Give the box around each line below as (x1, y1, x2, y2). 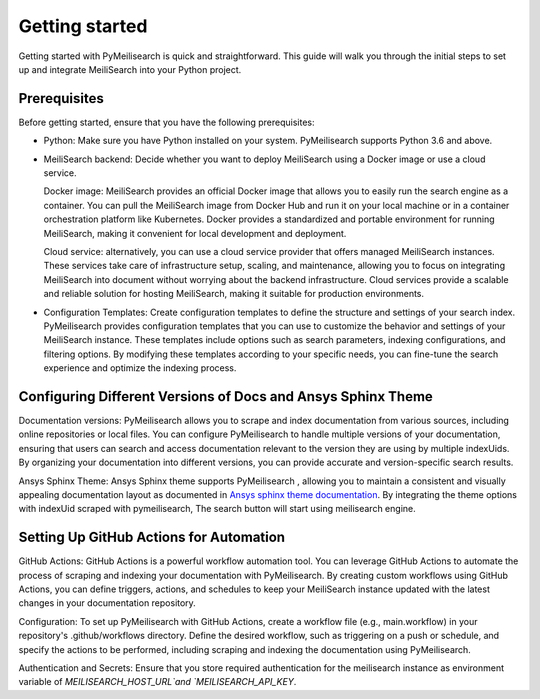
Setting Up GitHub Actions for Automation (18, 529, 285, 546)
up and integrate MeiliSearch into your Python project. (18, 63, 242, 75)
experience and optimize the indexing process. (43, 362, 237, 374)
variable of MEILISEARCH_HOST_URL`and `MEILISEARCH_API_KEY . (18, 676, 297, 688)
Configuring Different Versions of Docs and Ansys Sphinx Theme (18, 388, 434, 405)
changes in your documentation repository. (18, 597, 197, 609)
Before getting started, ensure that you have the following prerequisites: (18, 116, 315, 128)
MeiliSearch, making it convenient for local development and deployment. (43, 227, 347, 239)
